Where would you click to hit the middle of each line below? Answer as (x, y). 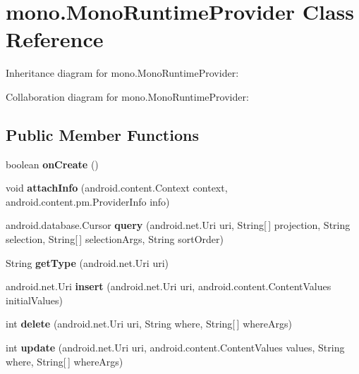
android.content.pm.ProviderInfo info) (88, 201)
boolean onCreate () (52, 164)
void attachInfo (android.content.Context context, (117, 188)
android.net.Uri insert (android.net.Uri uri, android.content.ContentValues (169, 286)
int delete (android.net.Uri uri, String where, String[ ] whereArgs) (149, 324)
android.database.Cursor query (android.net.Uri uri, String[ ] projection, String (178, 225)
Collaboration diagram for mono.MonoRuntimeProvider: (127, 96)
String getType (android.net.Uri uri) (87, 262)
